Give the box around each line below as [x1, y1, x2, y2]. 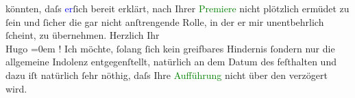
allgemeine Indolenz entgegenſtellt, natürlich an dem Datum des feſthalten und [5, 54, 336, 69]
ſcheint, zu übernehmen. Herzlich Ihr [5, 28, 160, 42]
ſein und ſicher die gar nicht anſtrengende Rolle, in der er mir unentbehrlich [5, 14, 324, 29]
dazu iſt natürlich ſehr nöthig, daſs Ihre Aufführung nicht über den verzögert [5, 67, 328, 82]
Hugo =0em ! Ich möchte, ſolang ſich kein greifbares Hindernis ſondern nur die [5, 41, 335, 55]
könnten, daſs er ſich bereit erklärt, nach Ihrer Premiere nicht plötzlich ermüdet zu [5, 1, 350, 15]
